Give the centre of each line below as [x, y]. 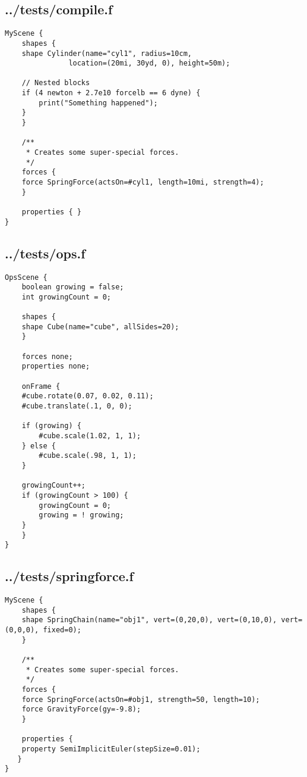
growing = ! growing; [81, 515]
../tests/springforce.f [69, 576]
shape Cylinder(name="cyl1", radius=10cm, [107, 53]
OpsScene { [26, 277]
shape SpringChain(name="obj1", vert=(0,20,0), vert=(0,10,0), [149, 620]
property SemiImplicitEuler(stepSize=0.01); [111, 749]
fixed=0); [62, 630]
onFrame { [41, 386]
